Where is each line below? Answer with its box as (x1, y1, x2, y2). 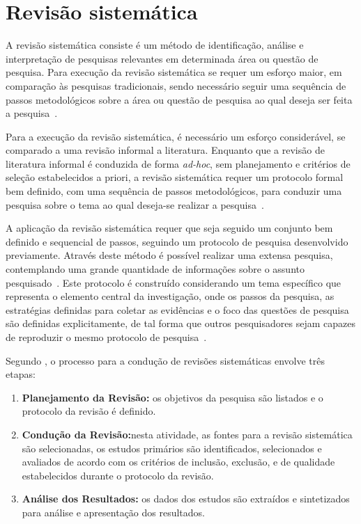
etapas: (6, 367, 36, 381)
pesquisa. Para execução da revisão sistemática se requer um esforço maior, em (6, 65, 342, 79)
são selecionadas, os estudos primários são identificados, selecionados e (22, 440, 322, 455)
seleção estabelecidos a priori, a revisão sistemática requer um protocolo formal (6, 170, 344, 184)
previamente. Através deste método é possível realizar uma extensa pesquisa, (6, 248, 333, 262)
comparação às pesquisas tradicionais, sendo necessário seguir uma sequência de (6, 78, 346, 93)
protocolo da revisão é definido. (22, 404, 156, 418)
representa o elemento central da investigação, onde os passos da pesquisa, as (6, 289, 335, 303)
